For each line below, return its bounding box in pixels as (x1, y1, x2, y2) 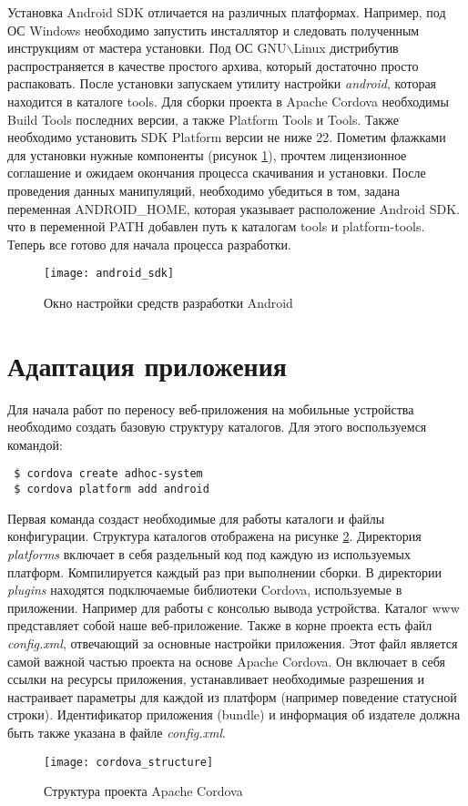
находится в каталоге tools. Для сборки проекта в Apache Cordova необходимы (7, 91, 449, 110)
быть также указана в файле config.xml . (7, 722, 226, 741)
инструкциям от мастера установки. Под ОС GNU (7, 38, 287, 57)
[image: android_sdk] (44, 267, 175, 281)
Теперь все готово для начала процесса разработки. (7, 234, 291, 253)
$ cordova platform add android (14, 483, 209, 496)
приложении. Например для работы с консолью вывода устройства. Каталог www (7, 597, 460, 617)
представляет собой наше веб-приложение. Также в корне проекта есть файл (7, 616, 432, 635)
